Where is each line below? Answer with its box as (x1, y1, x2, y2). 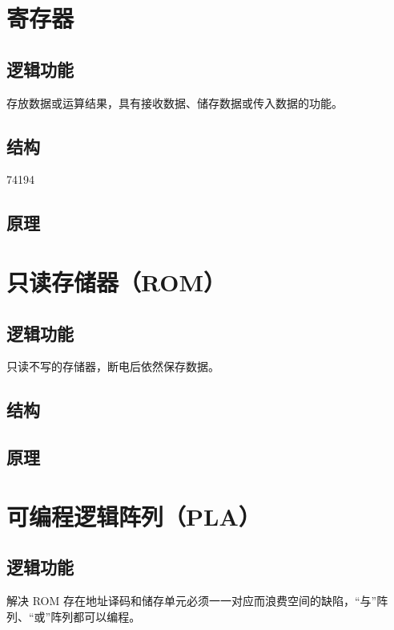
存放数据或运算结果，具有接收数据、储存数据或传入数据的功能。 (6, 94, 343, 111)
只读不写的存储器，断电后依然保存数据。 (6, 358, 219, 375)
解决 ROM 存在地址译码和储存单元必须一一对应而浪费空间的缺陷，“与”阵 (6, 592, 388, 609)
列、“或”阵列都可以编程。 (6, 608, 141, 624)
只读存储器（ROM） (6, 265, 227, 298)
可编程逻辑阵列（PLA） (6, 499, 261, 532)
